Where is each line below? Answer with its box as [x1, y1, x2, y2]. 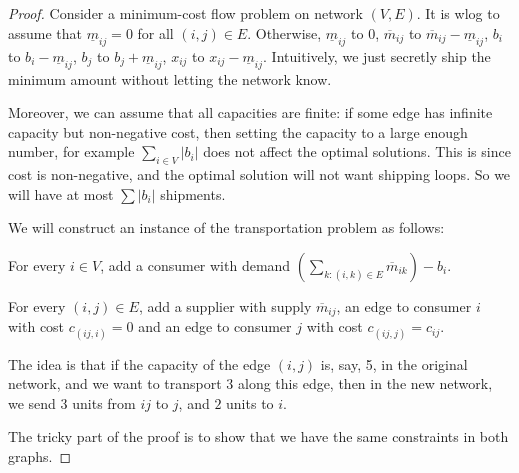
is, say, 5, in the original [320, 353, 468, 374]
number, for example [8, 141, 135, 162]
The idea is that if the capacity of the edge [8, 353, 271, 374]
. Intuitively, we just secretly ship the [263, 45, 491, 66]
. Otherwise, [247, 22, 322, 43]
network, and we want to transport [8, 373, 222, 394]
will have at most [8, 183, 114, 204]
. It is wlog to [416, 3, 500, 23]
